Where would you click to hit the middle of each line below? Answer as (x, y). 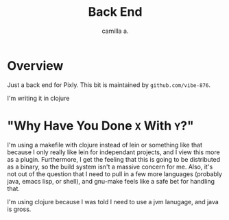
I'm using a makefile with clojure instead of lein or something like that (105, 145)
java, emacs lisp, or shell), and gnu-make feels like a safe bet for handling (111, 181)
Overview (35, 65)
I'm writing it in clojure (38, 98)
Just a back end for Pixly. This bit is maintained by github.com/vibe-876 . (109, 85)
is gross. (19, 209)
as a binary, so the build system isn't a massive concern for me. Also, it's (110, 167)
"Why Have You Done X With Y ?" (100, 126)
